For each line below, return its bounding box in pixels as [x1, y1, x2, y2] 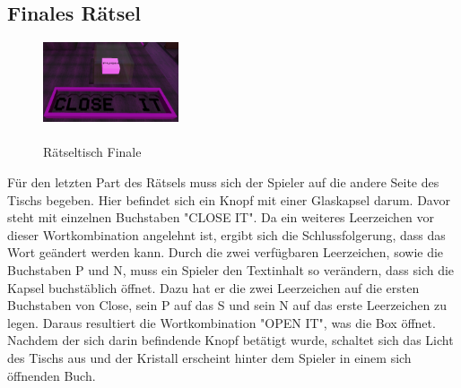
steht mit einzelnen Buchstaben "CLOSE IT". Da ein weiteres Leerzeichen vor [7, 208, 435, 227]
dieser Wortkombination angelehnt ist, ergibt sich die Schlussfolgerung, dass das [7, 225, 446, 244]
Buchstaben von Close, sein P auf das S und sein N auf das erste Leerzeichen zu [7, 296, 447, 315]
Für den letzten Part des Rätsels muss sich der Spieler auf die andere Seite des [7, 173, 439, 192]
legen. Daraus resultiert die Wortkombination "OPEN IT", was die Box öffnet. [7, 313, 436, 332]
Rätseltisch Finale [43, 142, 142, 161]
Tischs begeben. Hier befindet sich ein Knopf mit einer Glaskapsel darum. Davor [7, 190, 450, 209]
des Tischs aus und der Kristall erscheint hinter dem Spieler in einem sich [7, 348, 412, 366]
